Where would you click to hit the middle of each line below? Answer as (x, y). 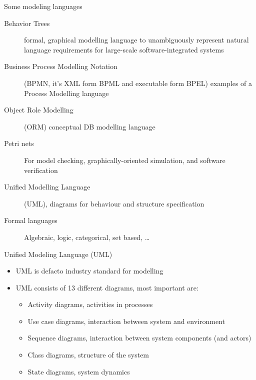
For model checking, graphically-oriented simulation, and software (125, 160)
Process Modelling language (66, 93)
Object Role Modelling (39, 110)
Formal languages (31, 220)
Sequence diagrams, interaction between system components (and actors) (139, 338)
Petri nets (19, 143)
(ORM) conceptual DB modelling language (90, 126)
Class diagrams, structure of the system (88, 355)
